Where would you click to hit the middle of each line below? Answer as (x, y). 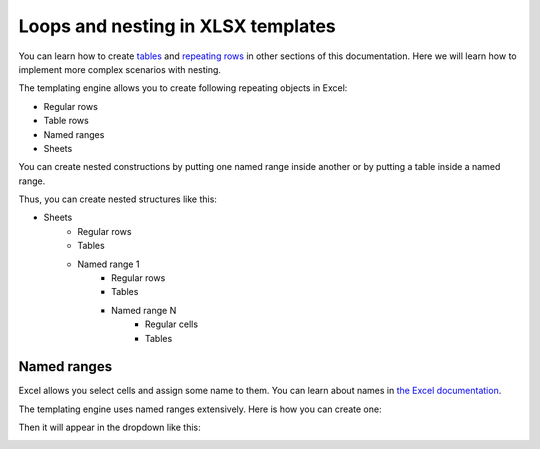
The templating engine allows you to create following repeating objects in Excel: (183, 88)
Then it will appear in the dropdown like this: (109, 427)
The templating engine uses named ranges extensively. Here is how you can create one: (200, 409)
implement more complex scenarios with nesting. (120, 69)
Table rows (66, 121)
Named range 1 (108, 264)
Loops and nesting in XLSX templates (177, 26)
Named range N (144, 310)
